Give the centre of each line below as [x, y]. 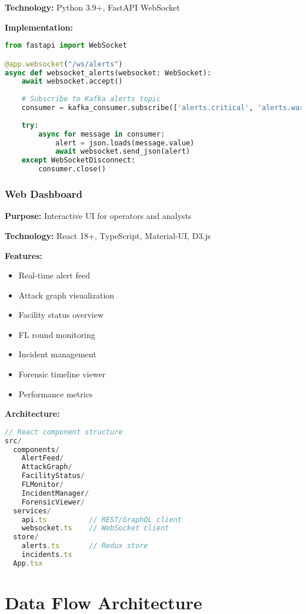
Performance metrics [56, 394]
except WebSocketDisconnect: [78, 160]
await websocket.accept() [72, 82]
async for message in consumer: [102, 134]
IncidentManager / [55, 493]
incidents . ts [47, 555]
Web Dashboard [44, 194]
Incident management [57, 354]
